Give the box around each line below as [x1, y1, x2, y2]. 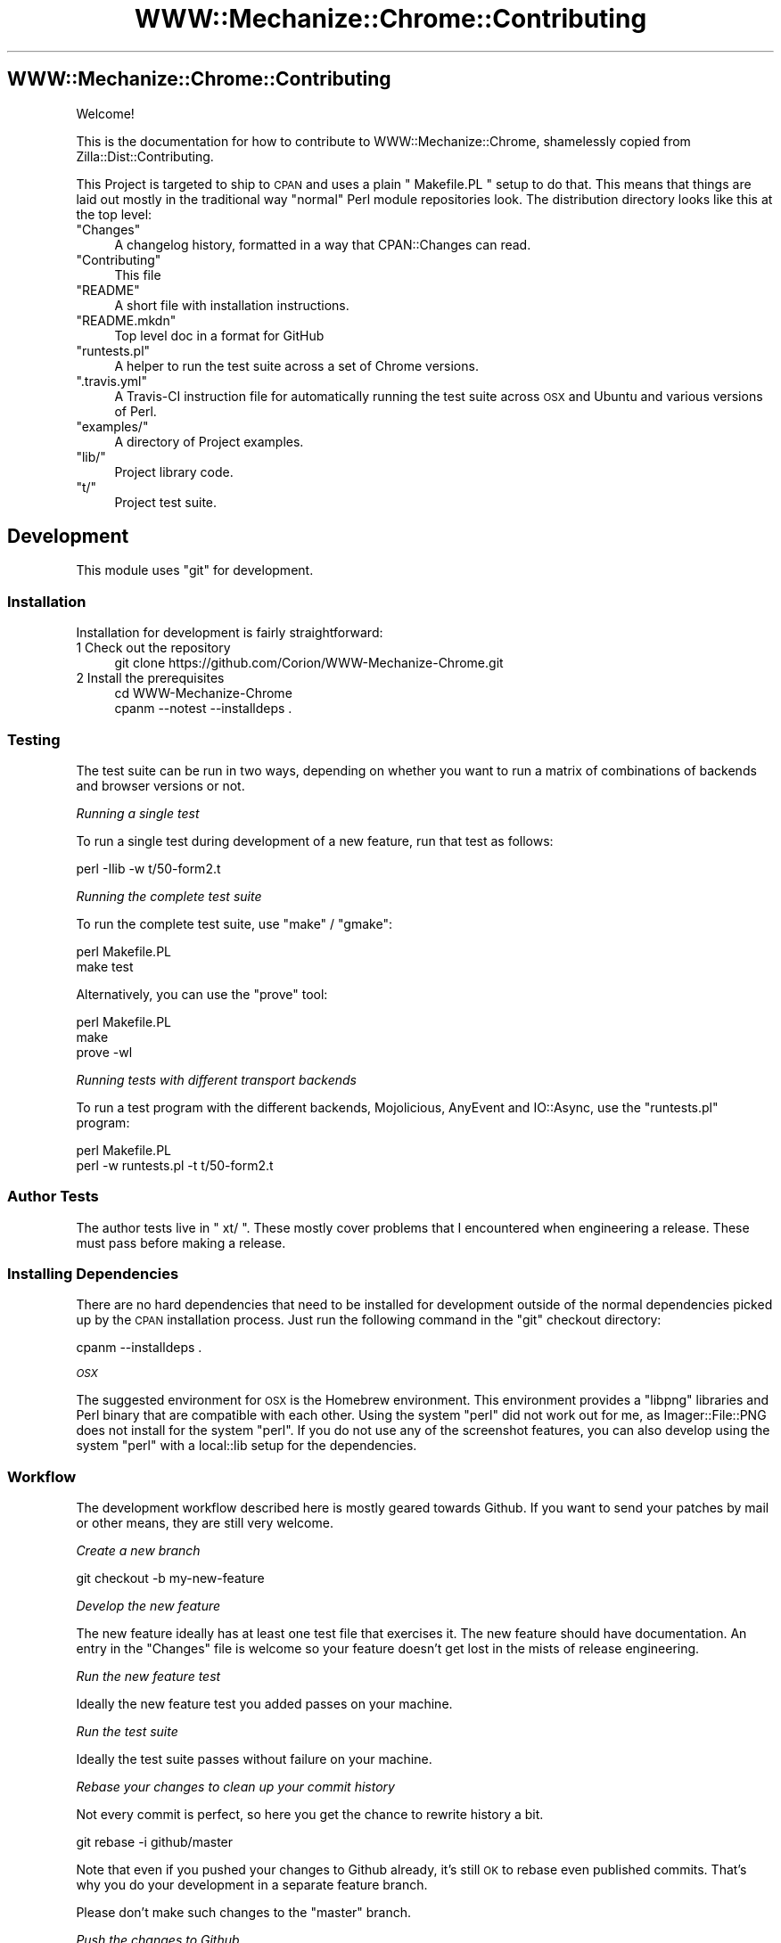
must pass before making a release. [76, 1234, 286, 1250]
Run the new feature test [76, 1668, 221, 1685]
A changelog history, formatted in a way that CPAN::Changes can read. [114, 236, 531, 252]
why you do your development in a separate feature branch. [76, 1877, 428, 1893]
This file [114, 266, 161, 283]
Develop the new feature [76, 1598, 221, 1614]
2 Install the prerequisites [76, 670, 225, 686]
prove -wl [76, 1044, 133, 1060]
